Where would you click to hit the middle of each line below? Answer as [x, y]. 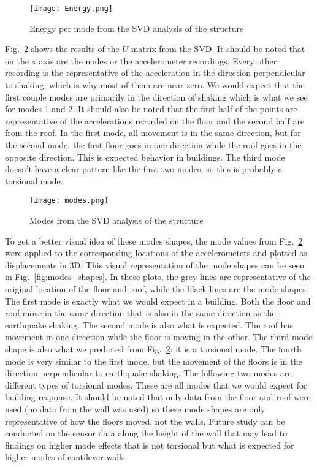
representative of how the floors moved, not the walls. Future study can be [145, 421]
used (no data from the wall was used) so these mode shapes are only [135, 408]
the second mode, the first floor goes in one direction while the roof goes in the [153, 145]
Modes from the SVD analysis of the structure [116, 220]
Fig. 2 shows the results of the [62, 49]
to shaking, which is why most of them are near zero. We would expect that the [155, 85]
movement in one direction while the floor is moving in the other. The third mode [159, 337]
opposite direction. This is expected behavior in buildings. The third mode [145, 157]
